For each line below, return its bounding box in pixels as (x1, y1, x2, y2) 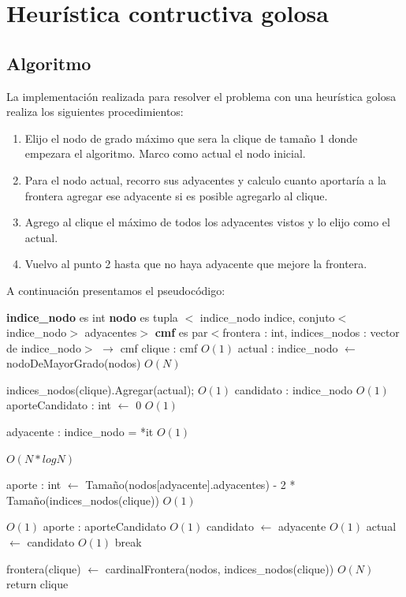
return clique (6, 576, 69, 592)
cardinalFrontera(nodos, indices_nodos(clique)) (105, 560, 334, 576)
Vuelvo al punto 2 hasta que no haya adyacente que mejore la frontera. (24, 256, 367, 272)
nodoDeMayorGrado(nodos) (6, 355, 141, 371)
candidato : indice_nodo (234, 381, 353, 397)
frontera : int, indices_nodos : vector (222, 324, 400, 341)
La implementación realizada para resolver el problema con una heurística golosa (6, 88, 397, 104)
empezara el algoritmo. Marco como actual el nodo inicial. (24, 145, 306, 162)
